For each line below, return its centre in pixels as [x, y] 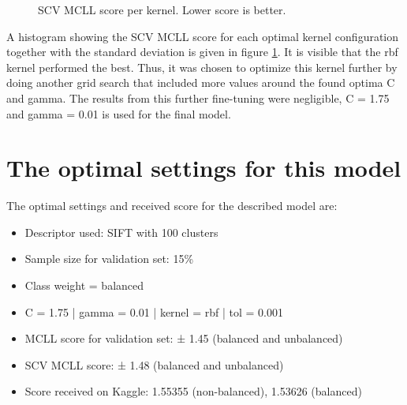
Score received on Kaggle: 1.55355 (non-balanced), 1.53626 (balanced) [193, 391]
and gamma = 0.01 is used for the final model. [119, 113]
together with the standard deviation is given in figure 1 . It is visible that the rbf [202, 52]
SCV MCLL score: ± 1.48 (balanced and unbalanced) [154, 364]
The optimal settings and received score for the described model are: [172, 206]
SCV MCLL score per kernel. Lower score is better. [162, 9]
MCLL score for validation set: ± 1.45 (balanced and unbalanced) [184, 338]
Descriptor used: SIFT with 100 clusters [121, 232]
